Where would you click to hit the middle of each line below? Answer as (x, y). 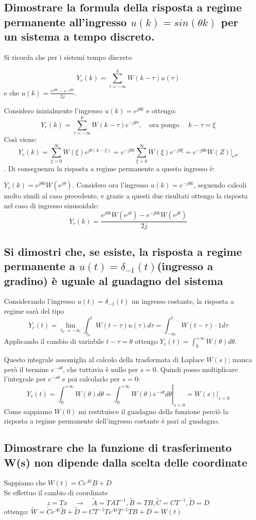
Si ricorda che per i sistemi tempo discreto (68, 57)
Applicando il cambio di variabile (54, 341)
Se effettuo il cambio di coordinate (56, 493)
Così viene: (20, 139)
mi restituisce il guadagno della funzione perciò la (153, 411)
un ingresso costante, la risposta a (183, 301)
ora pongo (164, 125)
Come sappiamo (28, 411)
